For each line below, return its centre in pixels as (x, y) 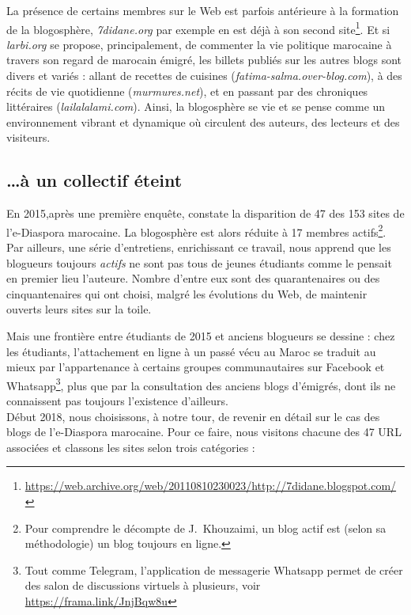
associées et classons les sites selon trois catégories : (131, 447)
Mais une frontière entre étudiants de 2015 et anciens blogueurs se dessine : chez (201, 336)
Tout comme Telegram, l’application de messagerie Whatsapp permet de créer (214, 569)
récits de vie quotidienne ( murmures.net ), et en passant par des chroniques (187, 91)
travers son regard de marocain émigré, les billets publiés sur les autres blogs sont (204, 60)
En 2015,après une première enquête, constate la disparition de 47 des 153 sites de (205, 213)
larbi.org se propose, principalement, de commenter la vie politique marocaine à (199, 44)
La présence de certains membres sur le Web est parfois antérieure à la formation (203, 10)
